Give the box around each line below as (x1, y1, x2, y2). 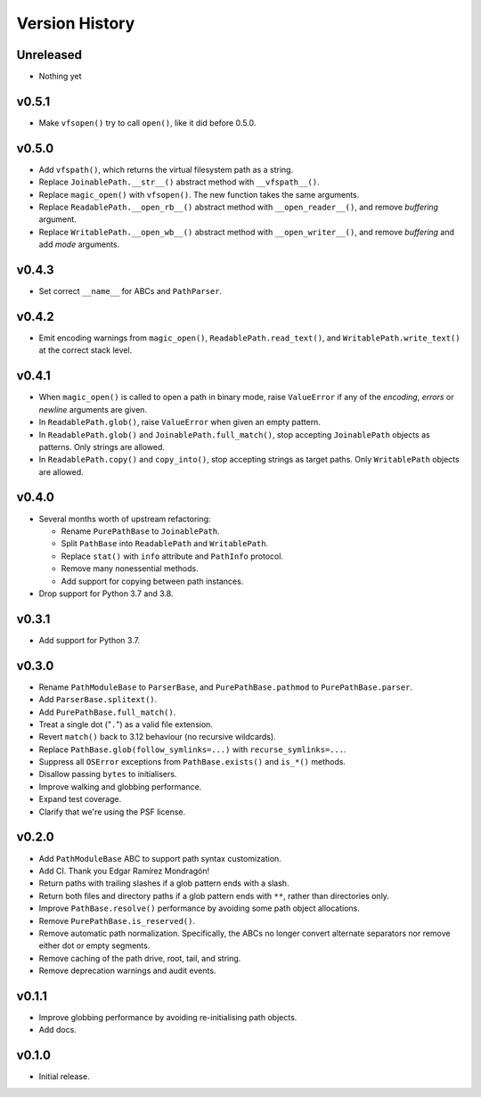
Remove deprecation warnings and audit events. (38, 965, 216, 976)
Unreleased (16, 47, 83, 62)
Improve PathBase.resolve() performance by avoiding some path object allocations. (38, 903, 361, 913)
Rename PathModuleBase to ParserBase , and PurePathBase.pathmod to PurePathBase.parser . (38, 682, 413, 692)
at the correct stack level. (38, 345, 133, 356)
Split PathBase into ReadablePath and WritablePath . (61, 538, 269, 549)
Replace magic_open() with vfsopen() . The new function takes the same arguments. (38, 189, 360, 200)
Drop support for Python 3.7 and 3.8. (38, 588, 174, 599)
